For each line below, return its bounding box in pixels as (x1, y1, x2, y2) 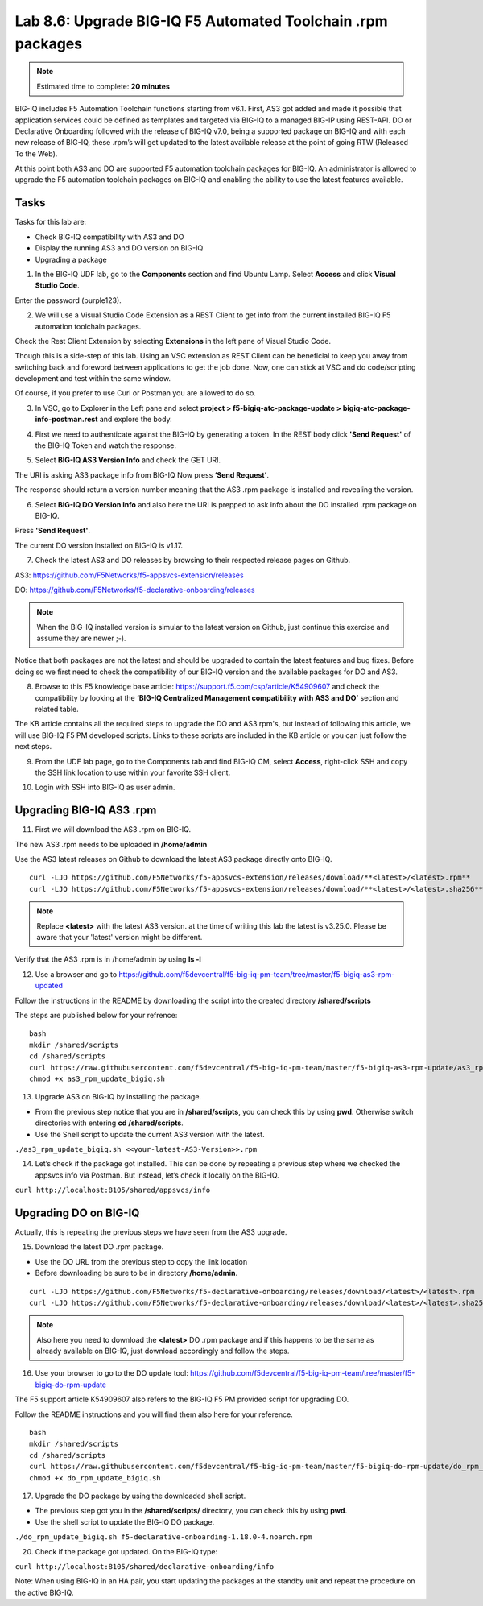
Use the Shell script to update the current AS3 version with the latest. (35, 1129, 265, 1139)
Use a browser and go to (35, 969, 118, 979)
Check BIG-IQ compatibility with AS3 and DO (35, 232, 184, 242)
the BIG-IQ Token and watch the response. (35, 441, 177, 450)
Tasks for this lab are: (14, 217, 87, 227)
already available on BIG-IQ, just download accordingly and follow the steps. (36, 1346, 290, 1356)
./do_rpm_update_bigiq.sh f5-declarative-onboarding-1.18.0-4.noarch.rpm (14, 1533, 313, 1542)
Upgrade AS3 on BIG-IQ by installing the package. (35, 1092, 201, 1102)
